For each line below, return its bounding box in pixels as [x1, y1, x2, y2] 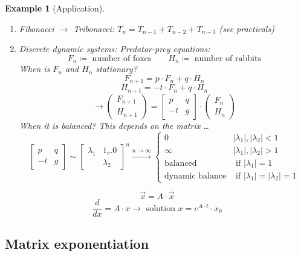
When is [19, 62, 50, 75]
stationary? [95, 62, 138, 75]
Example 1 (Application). [5, 2, 105, 14]
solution [146, 204, 175, 213]
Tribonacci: [73, 22, 115, 34]
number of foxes [92, 54, 152, 63]
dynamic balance [164, 171, 227, 180]
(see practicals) [219, 22, 274, 34]
